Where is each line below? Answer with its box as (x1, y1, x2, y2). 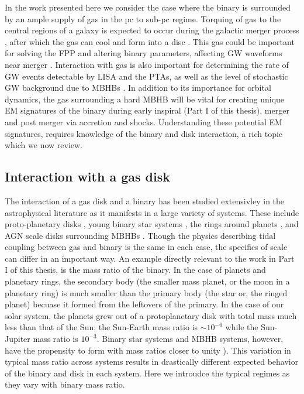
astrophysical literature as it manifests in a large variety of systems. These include (5, 206, 299, 218)
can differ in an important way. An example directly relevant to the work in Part (5, 252, 295, 264)
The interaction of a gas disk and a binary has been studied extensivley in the (5, 194, 285, 207)
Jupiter (5, 333, 30, 345)
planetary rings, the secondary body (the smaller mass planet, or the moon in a (5, 275, 290, 287)
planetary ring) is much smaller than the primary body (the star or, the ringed (5, 286, 288, 299)
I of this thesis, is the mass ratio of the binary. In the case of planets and (5, 263, 266, 276)
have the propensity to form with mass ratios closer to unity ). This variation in (5, 344, 291, 356)
